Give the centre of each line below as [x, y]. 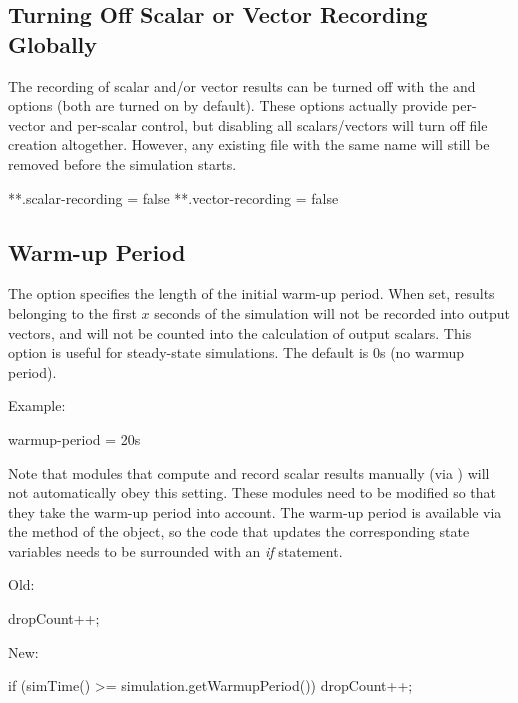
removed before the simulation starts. [122, 163]
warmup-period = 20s [74, 438]
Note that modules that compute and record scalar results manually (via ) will [249, 472]
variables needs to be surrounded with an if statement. [175, 550]
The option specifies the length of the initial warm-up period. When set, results [251, 293]
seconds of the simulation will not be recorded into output [332, 312]
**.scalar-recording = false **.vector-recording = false [173, 197]
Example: [37, 405]
